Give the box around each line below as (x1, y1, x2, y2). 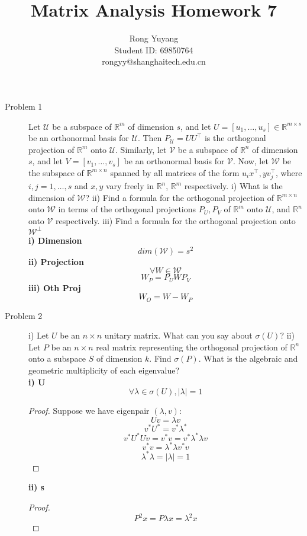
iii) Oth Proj (28, 281, 81, 293)
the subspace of (28, 166, 84, 178)
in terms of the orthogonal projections (58, 203, 196, 215)
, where (275, 166, 302, 178)
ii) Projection (28, 255, 84, 267)
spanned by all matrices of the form (110, 166, 240, 178)
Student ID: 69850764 (114, 43, 193, 56)
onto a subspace (28, 352, 86, 365)
